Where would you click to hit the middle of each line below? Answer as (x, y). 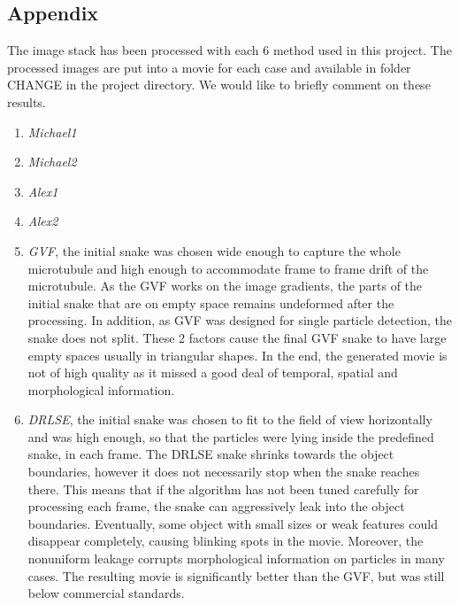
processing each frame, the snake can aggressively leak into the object (216, 506)
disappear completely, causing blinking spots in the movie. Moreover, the (226, 541)
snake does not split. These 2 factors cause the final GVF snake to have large (237, 337)
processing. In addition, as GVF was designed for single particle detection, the (240, 320)
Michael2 (52, 162)
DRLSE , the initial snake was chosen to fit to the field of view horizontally (230, 419)
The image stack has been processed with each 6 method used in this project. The (229, 50)
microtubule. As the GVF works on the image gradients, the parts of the (225, 286)
